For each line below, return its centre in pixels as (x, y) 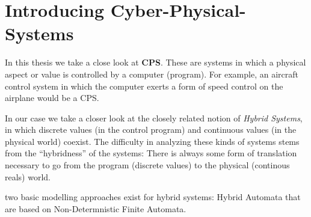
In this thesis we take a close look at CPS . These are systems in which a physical (155, 62)
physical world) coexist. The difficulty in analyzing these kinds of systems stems (152, 141)
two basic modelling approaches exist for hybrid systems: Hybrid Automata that (153, 197)
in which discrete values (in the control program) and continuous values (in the (151, 130)
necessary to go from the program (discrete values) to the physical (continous (147, 165)
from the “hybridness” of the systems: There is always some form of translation (151, 153)
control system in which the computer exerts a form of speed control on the (144, 86)
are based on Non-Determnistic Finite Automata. (96, 208)
